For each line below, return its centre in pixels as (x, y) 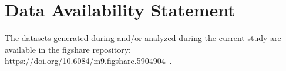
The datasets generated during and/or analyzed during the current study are (143, 38)
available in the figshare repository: (68, 49)
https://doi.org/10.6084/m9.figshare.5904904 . (88, 61)
